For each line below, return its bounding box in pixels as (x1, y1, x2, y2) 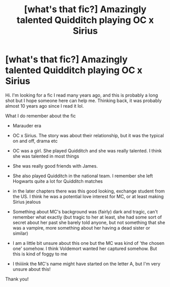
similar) (12, 230, 28, 236)
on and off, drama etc (12, 138, 58, 144)
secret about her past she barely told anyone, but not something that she (12, 219, 165, 226)
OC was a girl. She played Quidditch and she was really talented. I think (12, 147, 162, 153)
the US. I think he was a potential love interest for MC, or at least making (12, 193, 164, 199)
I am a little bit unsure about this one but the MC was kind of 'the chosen (12, 240, 165, 246)
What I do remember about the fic (5, 113, 76, 119)
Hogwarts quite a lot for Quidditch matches (12, 178, 103, 184)
